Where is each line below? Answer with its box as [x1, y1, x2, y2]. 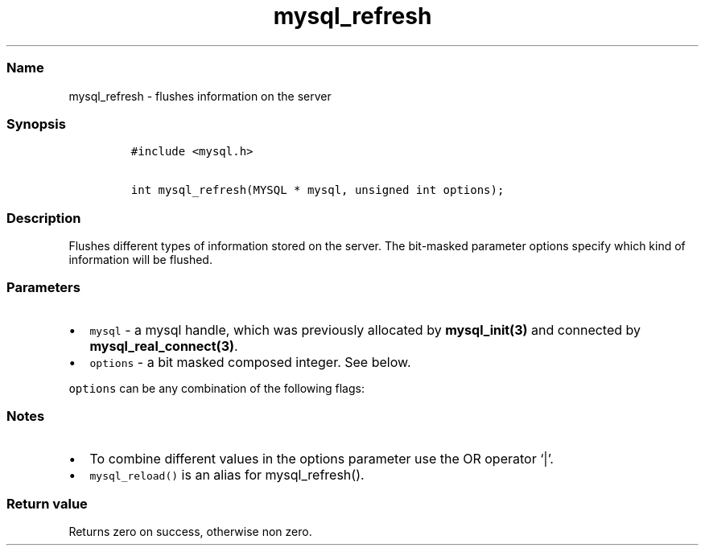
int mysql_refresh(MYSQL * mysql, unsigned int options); [130, 183, 505, 197]
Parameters [6, 279, 80, 296]
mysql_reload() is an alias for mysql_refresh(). [89, 466, 365, 483]
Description [6, 209, 81, 226]
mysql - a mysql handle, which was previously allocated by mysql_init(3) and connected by [89, 321, 641, 338]
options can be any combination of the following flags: [68, 381, 365, 395]
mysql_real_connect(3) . [89, 337, 238, 354]
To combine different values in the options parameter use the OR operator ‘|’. [89, 450, 554, 467]
